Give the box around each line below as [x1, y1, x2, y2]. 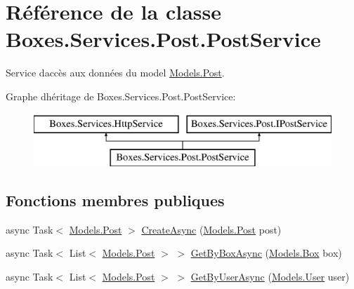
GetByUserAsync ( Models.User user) [190, 269, 350, 284]
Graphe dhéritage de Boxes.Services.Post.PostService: [6, 88, 236, 103]
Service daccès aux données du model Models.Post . [6, 65, 225, 80]
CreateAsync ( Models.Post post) [141, 222, 282, 236]
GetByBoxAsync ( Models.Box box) [190, 246, 342, 260]
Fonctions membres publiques [6, 189, 225, 211]
